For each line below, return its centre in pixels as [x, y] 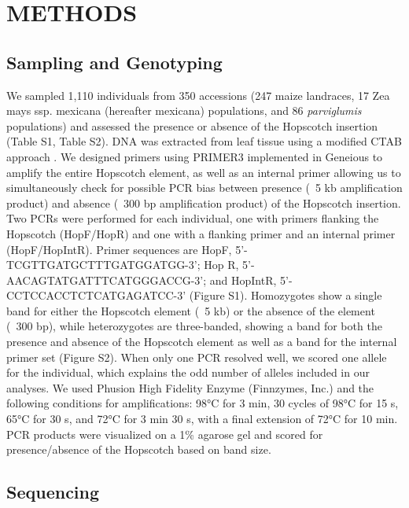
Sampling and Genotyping [114, 62]
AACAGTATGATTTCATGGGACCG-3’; [107, 280]
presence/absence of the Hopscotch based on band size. [139, 449]
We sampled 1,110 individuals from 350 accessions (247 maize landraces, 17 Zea [198, 95]
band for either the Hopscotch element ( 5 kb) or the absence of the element [191, 310]
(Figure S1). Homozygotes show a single [286, 295]
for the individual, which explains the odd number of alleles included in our [188, 372]
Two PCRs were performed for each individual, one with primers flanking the [193, 218]
